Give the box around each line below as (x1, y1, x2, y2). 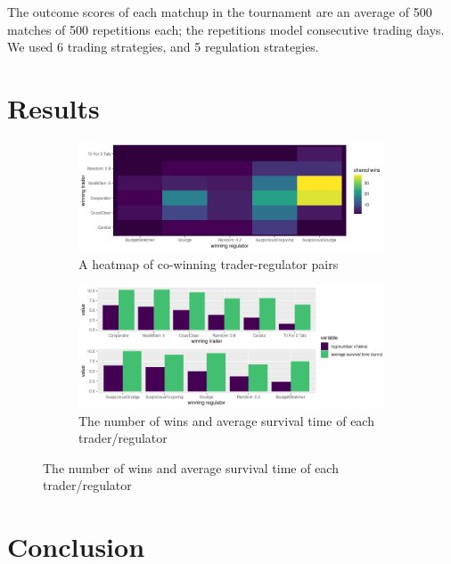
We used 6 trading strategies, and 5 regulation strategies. (7, 37, 319, 56)
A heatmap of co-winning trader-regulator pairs (78, 254, 339, 273)
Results (7, 89, 100, 126)
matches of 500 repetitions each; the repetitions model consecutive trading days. (7, 20, 445, 38)
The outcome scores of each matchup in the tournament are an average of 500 (7, 3, 432, 20)
